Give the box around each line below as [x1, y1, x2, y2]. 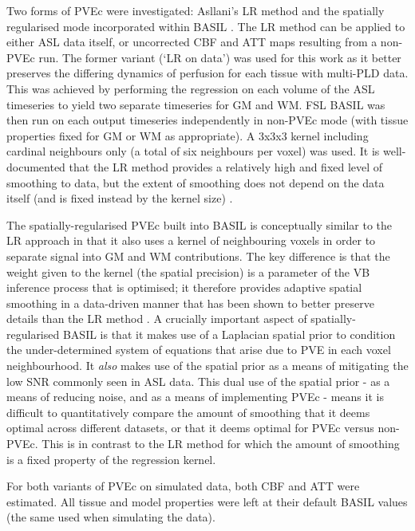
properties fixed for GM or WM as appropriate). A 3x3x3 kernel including [6, 127, 369, 144]
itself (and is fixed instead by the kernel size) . [6, 190, 233, 206]
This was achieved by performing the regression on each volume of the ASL [6, 80, 375, 96]
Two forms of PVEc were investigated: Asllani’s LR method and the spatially [6, 2, 385, 18]
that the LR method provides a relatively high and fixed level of [69, 158, 383, 175]
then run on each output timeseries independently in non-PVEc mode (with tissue [6, 112, 409, 128]
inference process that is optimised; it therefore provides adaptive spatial [6, 279, 362, 296]
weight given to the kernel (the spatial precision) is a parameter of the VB [6, 263, 370, 280]
